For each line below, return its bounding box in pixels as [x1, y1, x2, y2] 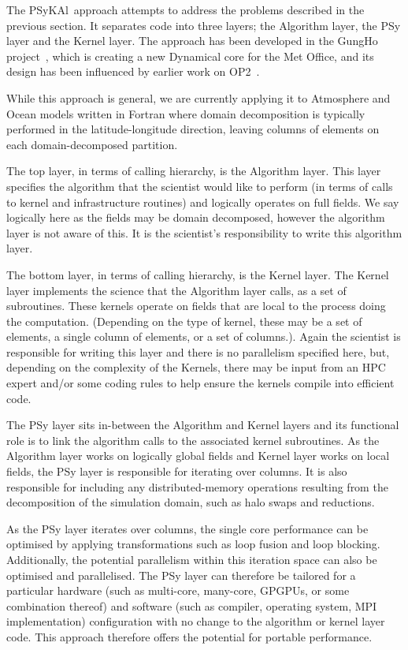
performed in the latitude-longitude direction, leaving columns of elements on [6, 121, 380, 137]
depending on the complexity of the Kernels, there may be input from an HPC [6, 359, 386, 375]
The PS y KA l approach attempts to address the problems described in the [6, 2, 365, 17]
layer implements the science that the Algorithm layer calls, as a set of [6, 282, 347, 298]
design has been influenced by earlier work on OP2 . [6, 63, 260, 80]
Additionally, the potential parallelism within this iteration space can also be [6, 551, 377, 567]
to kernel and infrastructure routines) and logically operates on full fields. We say [6, 193, 399, 210]
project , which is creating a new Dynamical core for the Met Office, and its [6, 47, 374, 64]
